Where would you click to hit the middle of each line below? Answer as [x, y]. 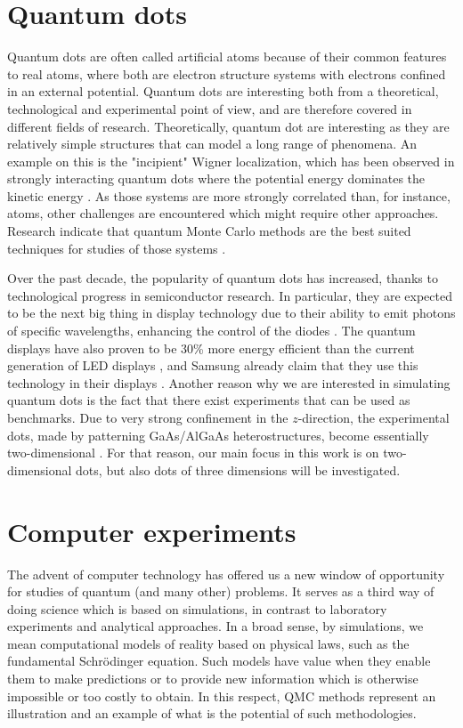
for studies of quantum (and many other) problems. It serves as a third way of [221, 591]
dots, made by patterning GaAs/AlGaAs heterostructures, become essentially [218, 435]
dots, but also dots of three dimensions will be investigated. [238, 469]
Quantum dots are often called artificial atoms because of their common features [227, 57]
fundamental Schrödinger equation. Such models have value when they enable [219, 661]
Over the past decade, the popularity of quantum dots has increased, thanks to [223, 278]
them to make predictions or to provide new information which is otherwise [213, 679]
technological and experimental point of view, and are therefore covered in [210, 108]
